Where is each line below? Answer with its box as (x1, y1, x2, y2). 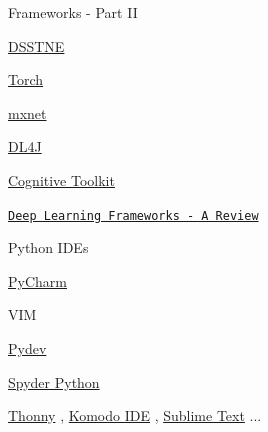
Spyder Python (8, 371, 100, 392)
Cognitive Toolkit (8, 169, 115, 190)
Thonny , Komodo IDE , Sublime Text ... (8, 405, 262, 426)
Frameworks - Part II (8, 2, 138, 22)
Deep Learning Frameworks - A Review (8, 208, 259, 223)
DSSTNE (8, 35, 65, 56)
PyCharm (8, 270, 67, 291)
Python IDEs (8, 237, 89, 258)
